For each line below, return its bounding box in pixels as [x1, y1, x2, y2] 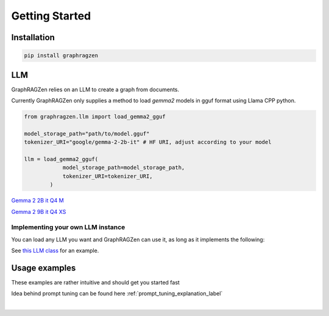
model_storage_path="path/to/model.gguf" [24, 130, 150, 137]
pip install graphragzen [24, 52, 99, 59]
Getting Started [11, 9, 91, 22]
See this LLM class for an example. [11, 247, 99, 255]
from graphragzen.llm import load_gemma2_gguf [24, 113, 166, 120]
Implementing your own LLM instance [11, 223, 126, 232]
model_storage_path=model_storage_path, [62, 164, 185, 171]
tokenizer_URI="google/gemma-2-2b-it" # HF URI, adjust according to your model [24, 139, 272, 146]
